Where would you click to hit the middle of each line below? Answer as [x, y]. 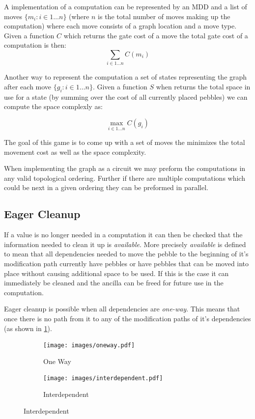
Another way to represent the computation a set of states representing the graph [126, 77]
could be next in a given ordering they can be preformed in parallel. [106, 187]
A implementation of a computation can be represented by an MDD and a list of [126, 6]
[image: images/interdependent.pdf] [103, 378]
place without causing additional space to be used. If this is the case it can [116, 273]
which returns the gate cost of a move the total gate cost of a [156, 35]
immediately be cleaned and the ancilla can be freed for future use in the [114, 283]
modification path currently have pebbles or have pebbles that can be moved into [127, 264]
